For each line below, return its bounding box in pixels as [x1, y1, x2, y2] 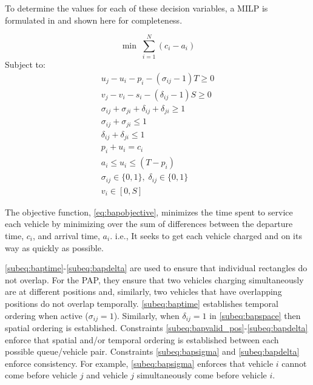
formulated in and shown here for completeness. [5, 13, 183, 26]
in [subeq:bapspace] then [209, 309, 301, 321]
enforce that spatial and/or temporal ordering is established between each [5, 333, 279, 346]
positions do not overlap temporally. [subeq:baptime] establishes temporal [5, 297, 278, 309]
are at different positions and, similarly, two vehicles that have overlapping [5, 285, 282, 298]
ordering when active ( [5, 309, 89, 321]
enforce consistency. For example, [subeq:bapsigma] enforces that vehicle [5, 357, 274, 369]
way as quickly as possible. [5, 241, 104, 254]
